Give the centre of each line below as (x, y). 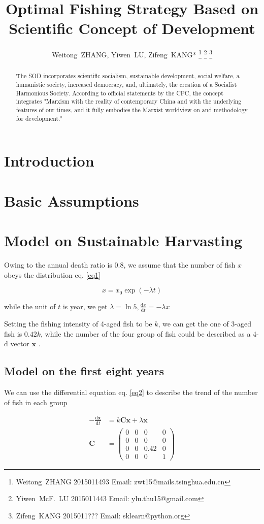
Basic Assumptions (72, 200)
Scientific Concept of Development (132, 28)
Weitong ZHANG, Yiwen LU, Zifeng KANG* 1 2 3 (132, 54)
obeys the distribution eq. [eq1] (53, 274)
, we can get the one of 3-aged (205, 323)
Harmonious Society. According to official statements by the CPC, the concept (120, 93)
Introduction (49, 161)
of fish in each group (36, 402)
